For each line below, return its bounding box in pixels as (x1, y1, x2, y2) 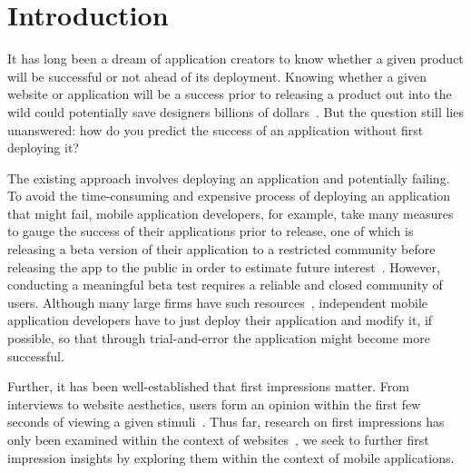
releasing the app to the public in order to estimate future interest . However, (7, 257, 440, 276)
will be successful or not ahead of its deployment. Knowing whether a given (7, 66, 427, 85)
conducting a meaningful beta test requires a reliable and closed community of (7, 275, 443, 294)
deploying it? (7, 138, 79, 157)
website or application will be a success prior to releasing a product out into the (7, 84, 452, 103)
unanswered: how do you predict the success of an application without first (7, 120, 424, 139)
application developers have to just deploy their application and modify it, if (7, 310, 433, 330)
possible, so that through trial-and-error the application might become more (7, 329, 430, 348)
